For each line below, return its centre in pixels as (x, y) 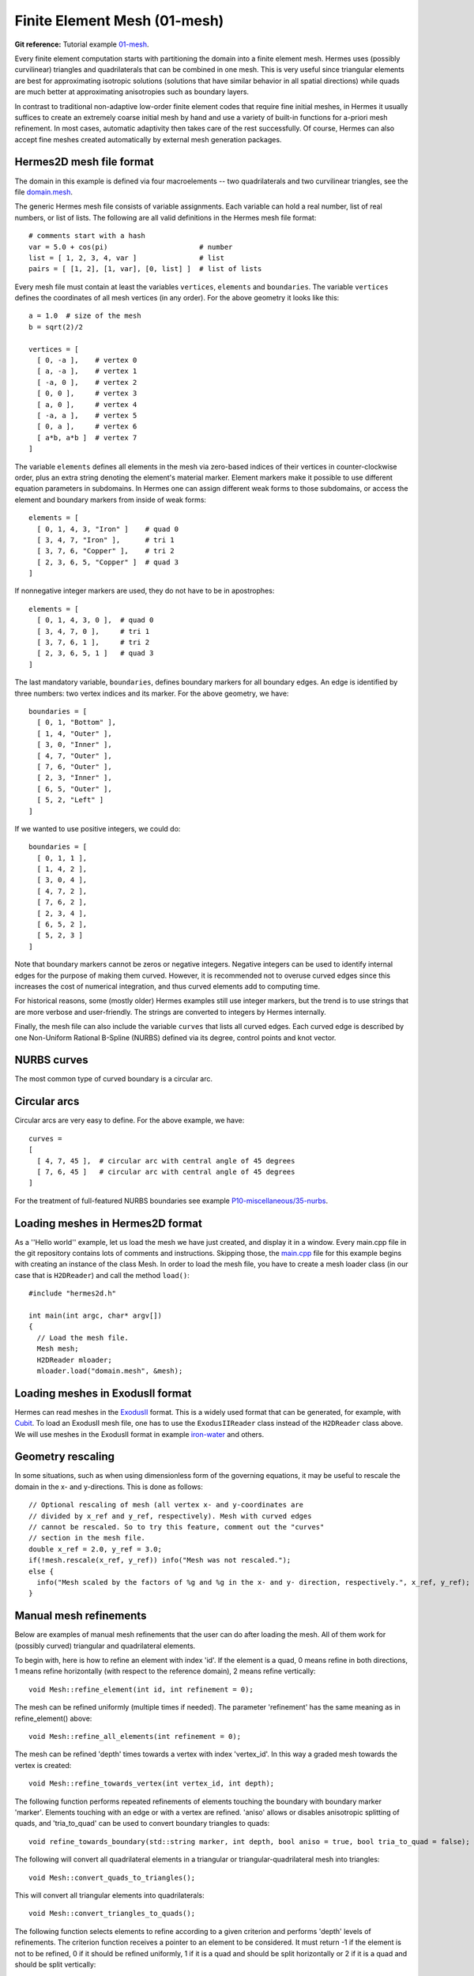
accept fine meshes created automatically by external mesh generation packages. (148, 139)
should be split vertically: (55, 1964)
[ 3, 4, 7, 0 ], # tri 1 (93, 631)
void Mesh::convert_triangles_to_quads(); (112, 1914)
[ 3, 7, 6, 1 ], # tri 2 (93, 643)
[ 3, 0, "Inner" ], (74, 745)
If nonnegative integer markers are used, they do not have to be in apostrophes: (145, 591)
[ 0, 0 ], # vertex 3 (87, 394)
